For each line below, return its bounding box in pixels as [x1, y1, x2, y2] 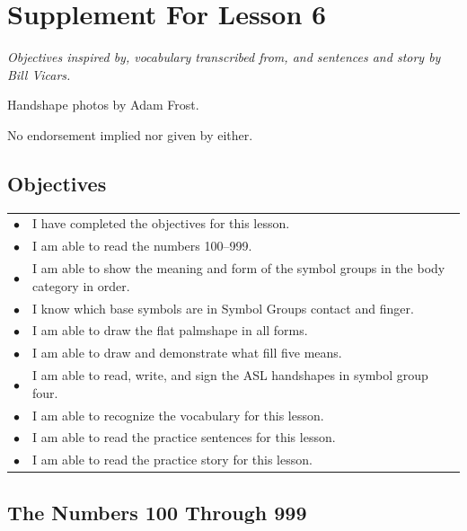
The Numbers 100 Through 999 [7, 498, 307, 526]
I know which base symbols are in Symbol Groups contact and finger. [32, 298, 414, 317]
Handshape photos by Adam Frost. [7, 95, 199, 114]
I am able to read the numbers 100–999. [32, 236, 252, 255]
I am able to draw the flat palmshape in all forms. [32, 321, 308, 340]
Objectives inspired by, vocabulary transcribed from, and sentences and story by [7, 48, 441, 66]
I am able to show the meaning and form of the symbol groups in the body [32, 259, 445, 278]
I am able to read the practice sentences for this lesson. [32, 428, 336, 447]
